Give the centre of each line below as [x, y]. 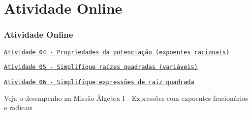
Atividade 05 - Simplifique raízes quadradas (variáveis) [101, 67]
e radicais [18, 107]
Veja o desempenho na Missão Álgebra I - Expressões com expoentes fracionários [126, 98]
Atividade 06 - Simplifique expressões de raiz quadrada [99, 82]
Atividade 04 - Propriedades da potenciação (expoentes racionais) [117, 52]
